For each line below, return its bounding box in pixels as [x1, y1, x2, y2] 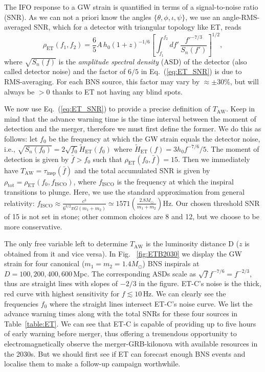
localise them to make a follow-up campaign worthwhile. [4, 358, 181, 369]
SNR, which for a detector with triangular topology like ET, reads [33, 21, 241, 32]
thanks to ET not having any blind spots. [52, 86, 183, 97]
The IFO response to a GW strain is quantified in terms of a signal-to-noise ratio [4, 2, 258, 12]
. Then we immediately [178, 153, 250, 164]
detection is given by [4, 153, 69, 164]
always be [4, 86, 35, 97]
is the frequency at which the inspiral [117, 176, 234, 187]
